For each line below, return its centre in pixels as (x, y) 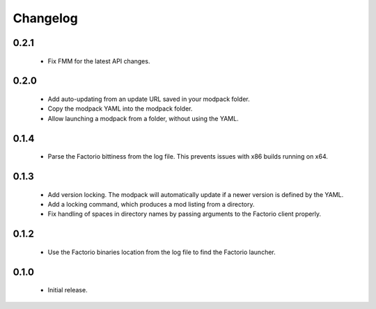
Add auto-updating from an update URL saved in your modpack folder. (149, 99)
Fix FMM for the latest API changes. (99, 61)
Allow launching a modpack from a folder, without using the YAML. (143, 118)
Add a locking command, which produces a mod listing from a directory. (151, 204)
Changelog (45, 18)
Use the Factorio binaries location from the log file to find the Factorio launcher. (162, 252)
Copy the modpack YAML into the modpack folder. (120, 109)
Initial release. (68, 290)
